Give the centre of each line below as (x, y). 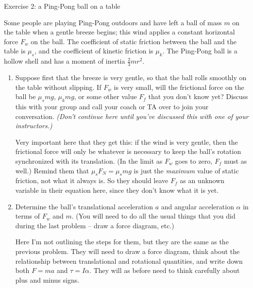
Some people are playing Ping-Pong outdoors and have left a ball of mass (113, 22)
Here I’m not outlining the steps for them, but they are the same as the (122, 242)
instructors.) (34, 126)
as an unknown (202, 180)
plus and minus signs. (47, 280)
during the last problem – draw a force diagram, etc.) (95, 225)
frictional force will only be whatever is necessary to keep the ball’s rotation (128, 151)
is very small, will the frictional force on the (179, 87)
